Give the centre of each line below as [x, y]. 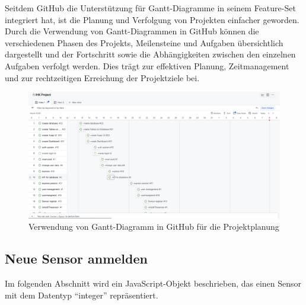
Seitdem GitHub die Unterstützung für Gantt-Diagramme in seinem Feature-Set [150, 8]
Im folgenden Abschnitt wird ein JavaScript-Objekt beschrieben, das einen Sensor [153, 283]
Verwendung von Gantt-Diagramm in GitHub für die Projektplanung [154, 227]
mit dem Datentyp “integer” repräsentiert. [82, 295]
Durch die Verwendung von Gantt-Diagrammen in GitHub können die [132, 31]
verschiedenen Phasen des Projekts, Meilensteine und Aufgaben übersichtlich [144, 42]
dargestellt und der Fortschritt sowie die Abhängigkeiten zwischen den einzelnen [150, 54]
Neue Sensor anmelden [76, 259]
